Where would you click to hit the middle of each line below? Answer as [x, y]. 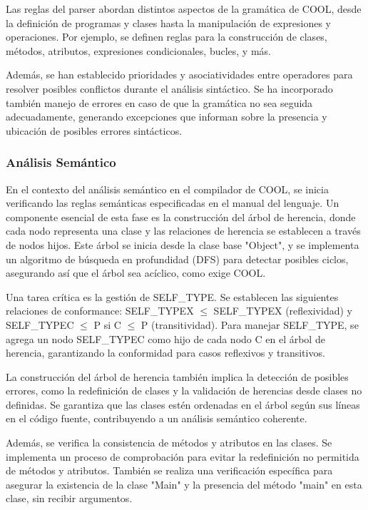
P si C [107, 324]
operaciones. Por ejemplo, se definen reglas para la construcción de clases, [167, 37]
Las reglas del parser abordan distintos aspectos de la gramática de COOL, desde [184, 9]
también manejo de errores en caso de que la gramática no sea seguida [159, 102]
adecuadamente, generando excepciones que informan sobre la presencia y [167, 117]
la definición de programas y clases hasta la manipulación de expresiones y [168, 22]
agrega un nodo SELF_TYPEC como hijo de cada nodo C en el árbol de [165, 338]
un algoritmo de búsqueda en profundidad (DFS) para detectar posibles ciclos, [177, 259]
